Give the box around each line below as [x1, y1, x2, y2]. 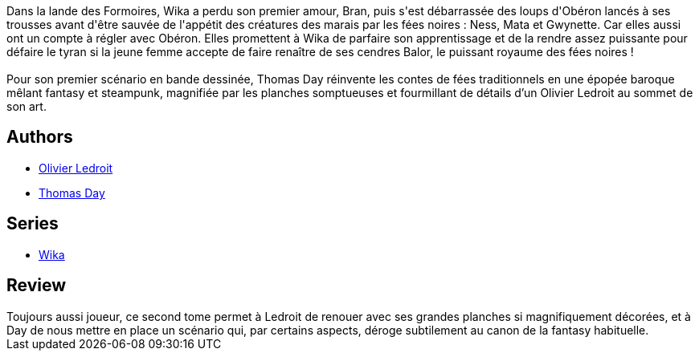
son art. [6, 99, 47, 113]
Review [6, 275, 67, 296]
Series [6, 213, 59, 234]
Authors [6, 127, 73, 148]
